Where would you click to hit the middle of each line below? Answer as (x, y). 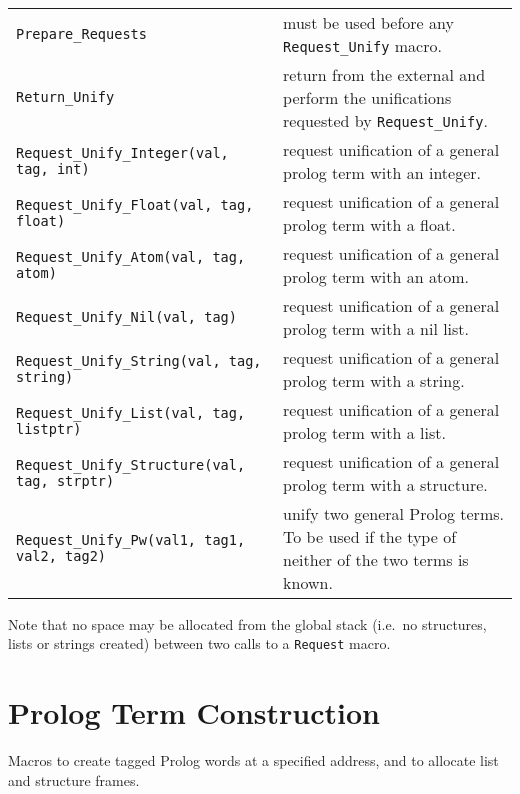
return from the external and (384, 74)
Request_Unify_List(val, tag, (131, 412)
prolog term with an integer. (382, 172)
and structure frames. (74, 779)
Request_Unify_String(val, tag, (139, 360)
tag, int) (53, 168)
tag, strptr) (65, 480)
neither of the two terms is (376, 559)
